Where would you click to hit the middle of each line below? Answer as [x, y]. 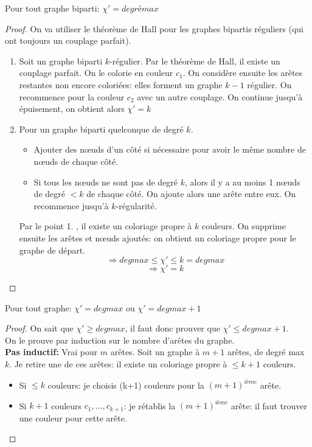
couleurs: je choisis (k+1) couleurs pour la [126, 385]
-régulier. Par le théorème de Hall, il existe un [195, 61]
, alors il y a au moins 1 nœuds [243, 182]
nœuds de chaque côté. [76, 161]
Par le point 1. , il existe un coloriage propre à [106, 226]
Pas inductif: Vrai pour [51, 352]
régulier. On [269, 84]
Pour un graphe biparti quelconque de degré [101, 129]
